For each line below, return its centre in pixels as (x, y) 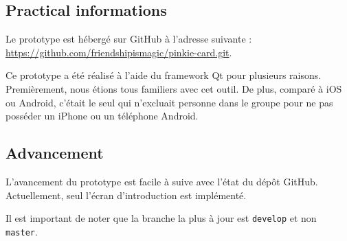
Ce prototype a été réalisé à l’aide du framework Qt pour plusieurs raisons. (164, 75)
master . (22, 231)
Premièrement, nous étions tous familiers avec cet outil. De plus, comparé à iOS (174, 88)
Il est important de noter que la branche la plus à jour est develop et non (161, 218)
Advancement (55, 153)
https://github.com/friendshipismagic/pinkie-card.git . (119, 52)
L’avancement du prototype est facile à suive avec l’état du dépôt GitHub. (162, 181)
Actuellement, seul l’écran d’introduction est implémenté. (126, 195)
